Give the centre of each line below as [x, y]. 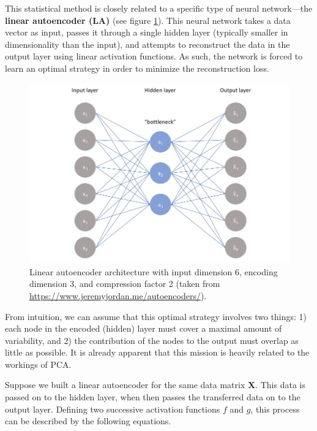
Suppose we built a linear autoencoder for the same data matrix [125, 385]
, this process [275, 409]
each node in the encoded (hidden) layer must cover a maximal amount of [144, 328]
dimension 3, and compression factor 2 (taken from [125, 284]
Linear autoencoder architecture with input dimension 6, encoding [154, 271]
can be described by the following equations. [88, 421]
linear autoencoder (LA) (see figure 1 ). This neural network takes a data [148, 20]
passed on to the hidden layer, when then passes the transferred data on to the [153, 397]
